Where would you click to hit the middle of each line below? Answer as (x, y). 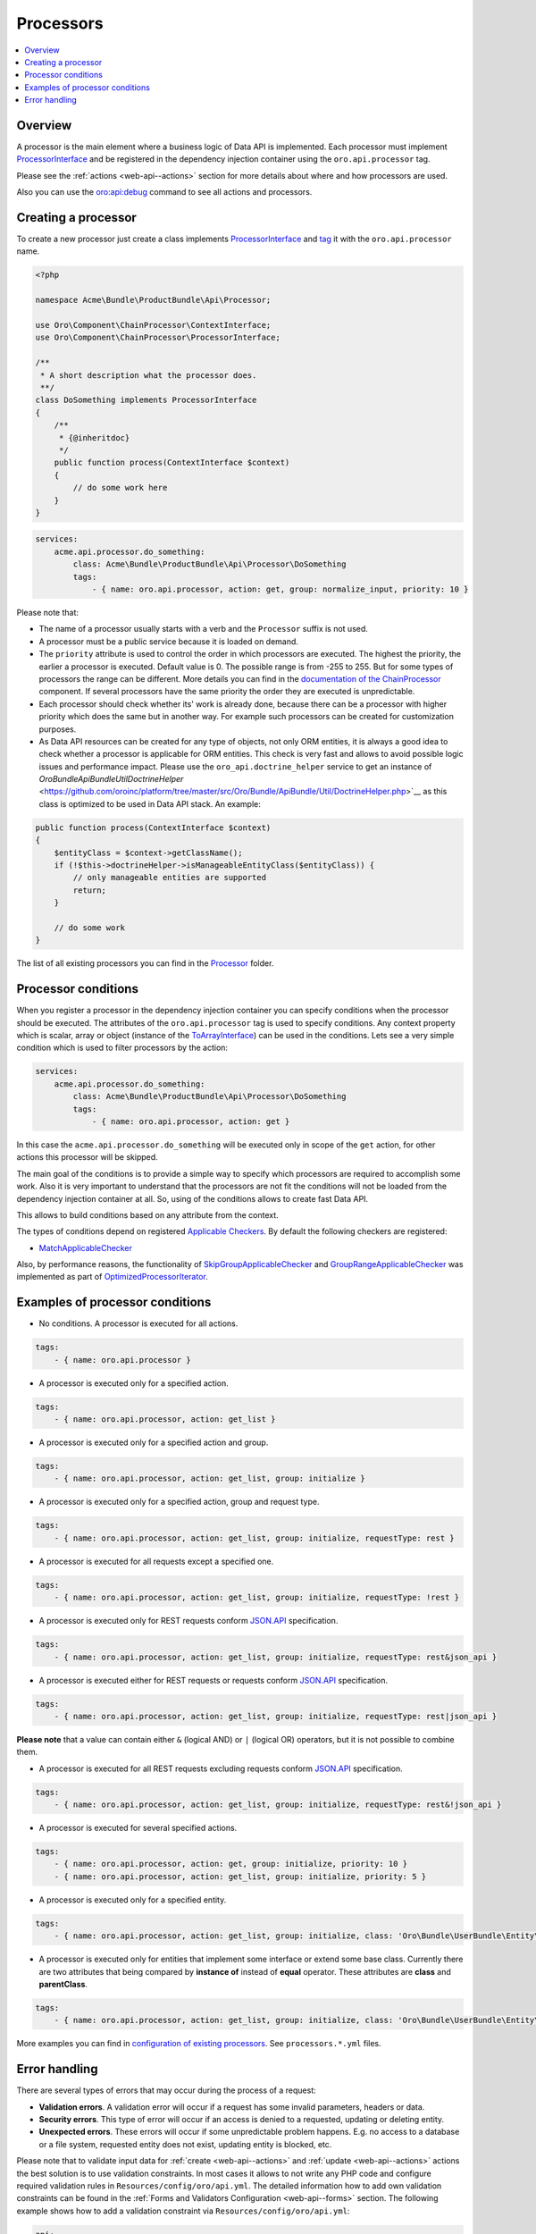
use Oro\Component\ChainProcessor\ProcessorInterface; (158, 338)
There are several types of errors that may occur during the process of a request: (166, 2090)
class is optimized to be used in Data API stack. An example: (150, 803)
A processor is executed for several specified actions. (138, 1828)
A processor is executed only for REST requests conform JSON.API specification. (188, 1621)
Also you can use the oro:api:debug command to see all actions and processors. (164, 192)
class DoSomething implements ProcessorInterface (146, 400)
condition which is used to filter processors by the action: (122, 1048)
